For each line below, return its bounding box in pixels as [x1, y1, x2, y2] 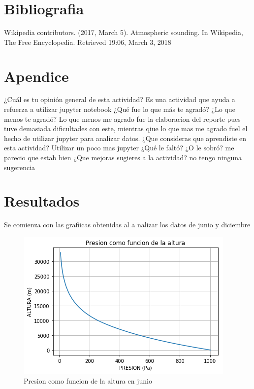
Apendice [4, 66, 69, 86]
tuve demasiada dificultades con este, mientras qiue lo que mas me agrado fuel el [4, 123, 248, 134]
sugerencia [4, 162, 35, 172]
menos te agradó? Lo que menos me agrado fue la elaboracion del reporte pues [4, 113, 241, 124]
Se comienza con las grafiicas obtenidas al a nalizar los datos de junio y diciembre [4, 219, 251, 230]
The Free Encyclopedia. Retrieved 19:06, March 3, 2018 [4, 36, 171, 47]
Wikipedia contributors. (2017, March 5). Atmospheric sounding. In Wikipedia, [4, 27, 243, 37]
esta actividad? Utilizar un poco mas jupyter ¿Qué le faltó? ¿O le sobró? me [4, 142, 234, 153]
